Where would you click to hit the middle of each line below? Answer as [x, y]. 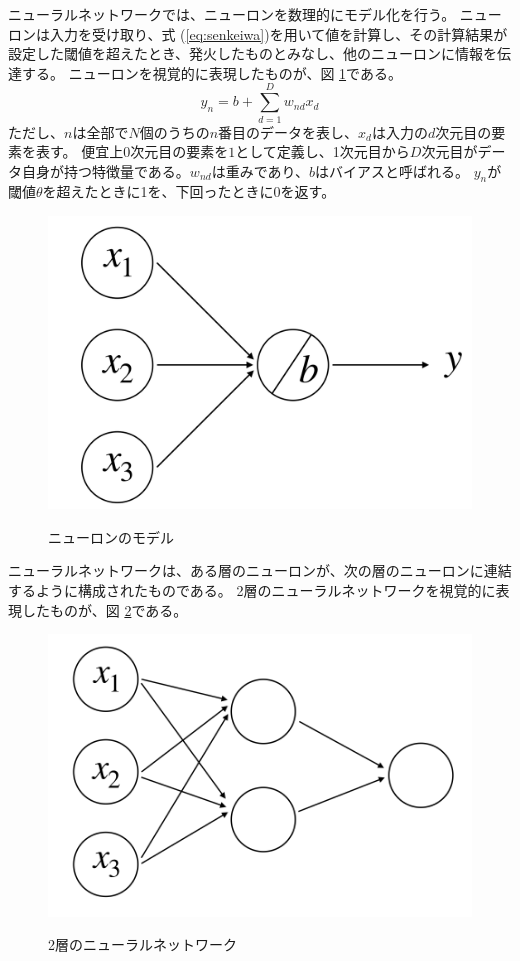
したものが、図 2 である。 [104, 609]
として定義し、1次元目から [322, 151]
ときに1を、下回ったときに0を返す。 [217, 191]
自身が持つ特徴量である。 [105, 170]
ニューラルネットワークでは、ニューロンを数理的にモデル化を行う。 [232, 14]
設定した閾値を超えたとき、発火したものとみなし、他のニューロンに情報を [253, 53]
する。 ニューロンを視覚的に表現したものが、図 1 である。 [211, 72]
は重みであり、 [260, 170]
